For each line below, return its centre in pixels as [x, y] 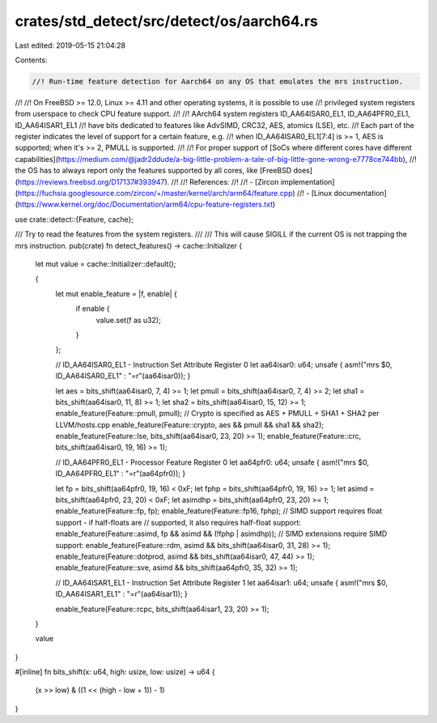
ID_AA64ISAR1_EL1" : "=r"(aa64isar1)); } [121, 594]
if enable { [93, 308]
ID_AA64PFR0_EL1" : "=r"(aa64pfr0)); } [121, 474]
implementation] [308, 181]
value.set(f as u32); [128, 320]
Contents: [31, 60]
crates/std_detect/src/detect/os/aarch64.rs [167, 21]
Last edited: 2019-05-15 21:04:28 [70, 45]
